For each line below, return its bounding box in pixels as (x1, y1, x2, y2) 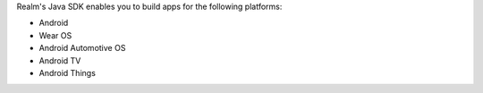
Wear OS (38, 30, 72, 40)
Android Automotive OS (38, 43, 126, 54)
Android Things (38, 67, 96, 78)
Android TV (38, 55, 81, 66)
